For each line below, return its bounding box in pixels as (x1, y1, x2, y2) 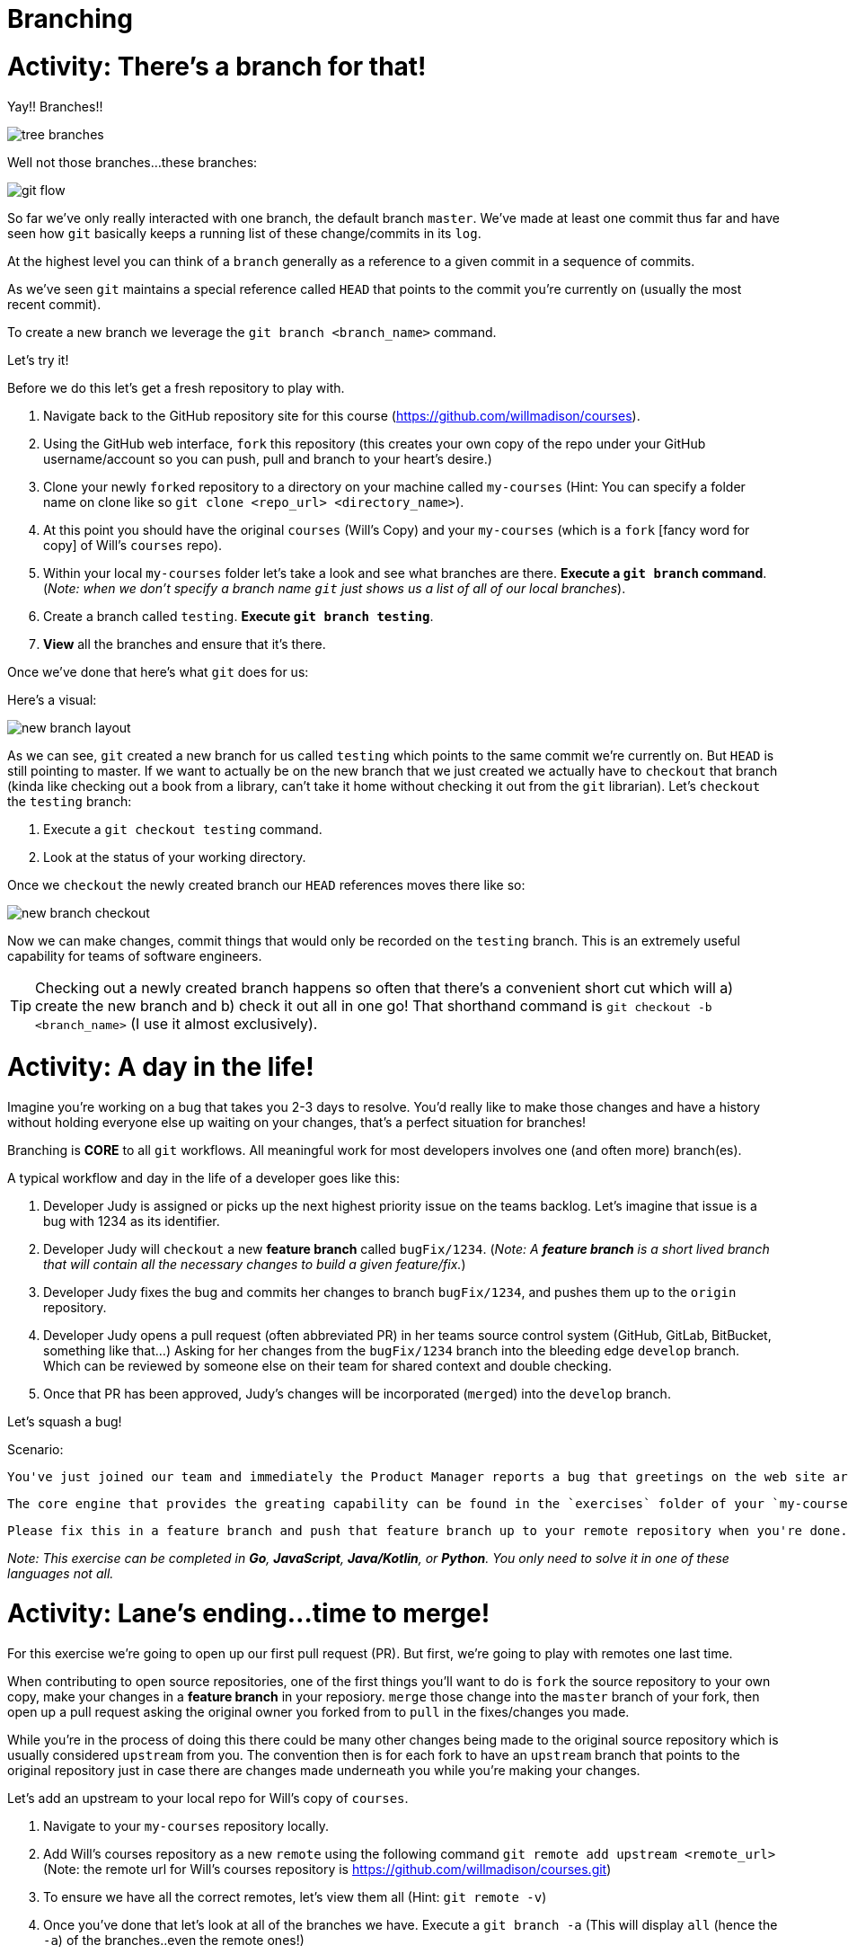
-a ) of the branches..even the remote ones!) (43, 1932, 305, 1948)
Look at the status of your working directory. (43, 848, 306, 865)
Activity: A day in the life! (7, 1052, 314, 1083)
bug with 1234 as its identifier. (43, 1213, 220, 1229)
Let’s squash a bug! (7, 1414, 122, 1429)
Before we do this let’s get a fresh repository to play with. (7, 379, 345, 395)
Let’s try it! (7, 351, 69, 368)
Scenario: (7, 1442, 64, 1457)
